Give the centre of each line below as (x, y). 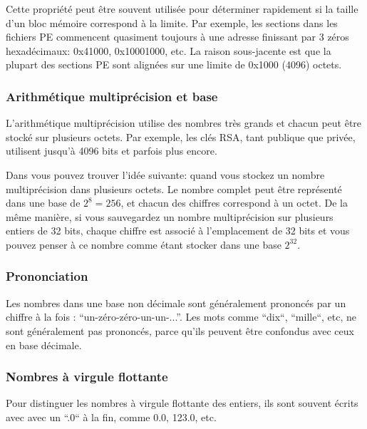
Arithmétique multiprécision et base (112, 96)
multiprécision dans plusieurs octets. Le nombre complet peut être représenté (174, 188)
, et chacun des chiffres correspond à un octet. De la (234, 203)
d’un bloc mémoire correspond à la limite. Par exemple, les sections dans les (172, 22)
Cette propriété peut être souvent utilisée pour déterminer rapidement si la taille (182, 9)
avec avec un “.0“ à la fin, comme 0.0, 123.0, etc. (111, 417)
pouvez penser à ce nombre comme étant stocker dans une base (144, 244)
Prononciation (47, 276)
